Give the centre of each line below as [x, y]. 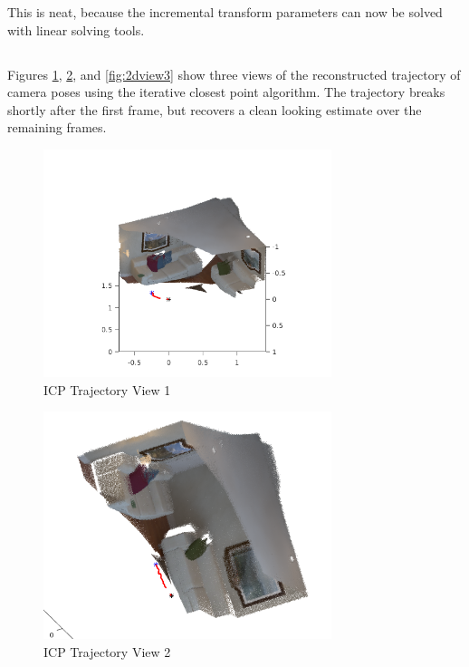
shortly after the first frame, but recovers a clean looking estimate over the [215, 109]
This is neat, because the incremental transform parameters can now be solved [225, 12]
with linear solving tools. [76, 29]
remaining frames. [57, 127]
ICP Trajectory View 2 [107, 651]
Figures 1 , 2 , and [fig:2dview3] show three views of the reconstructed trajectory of [234, 74]
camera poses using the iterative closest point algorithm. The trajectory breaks [226, 92]
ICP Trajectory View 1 [107, 389]
